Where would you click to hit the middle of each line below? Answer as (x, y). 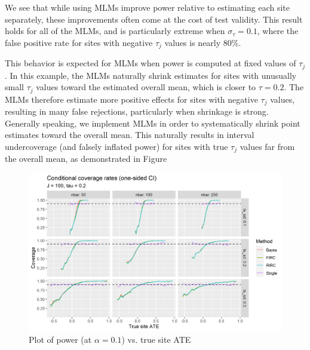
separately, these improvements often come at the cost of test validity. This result (154, 19)
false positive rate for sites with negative (79, 42)
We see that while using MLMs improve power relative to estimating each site (148, 7)
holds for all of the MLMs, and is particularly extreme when (115, 31)
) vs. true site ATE (156, 340)
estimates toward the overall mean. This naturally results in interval (130, 135)
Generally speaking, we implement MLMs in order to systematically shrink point (153, 123)
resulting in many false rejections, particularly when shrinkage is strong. (137, 111)
